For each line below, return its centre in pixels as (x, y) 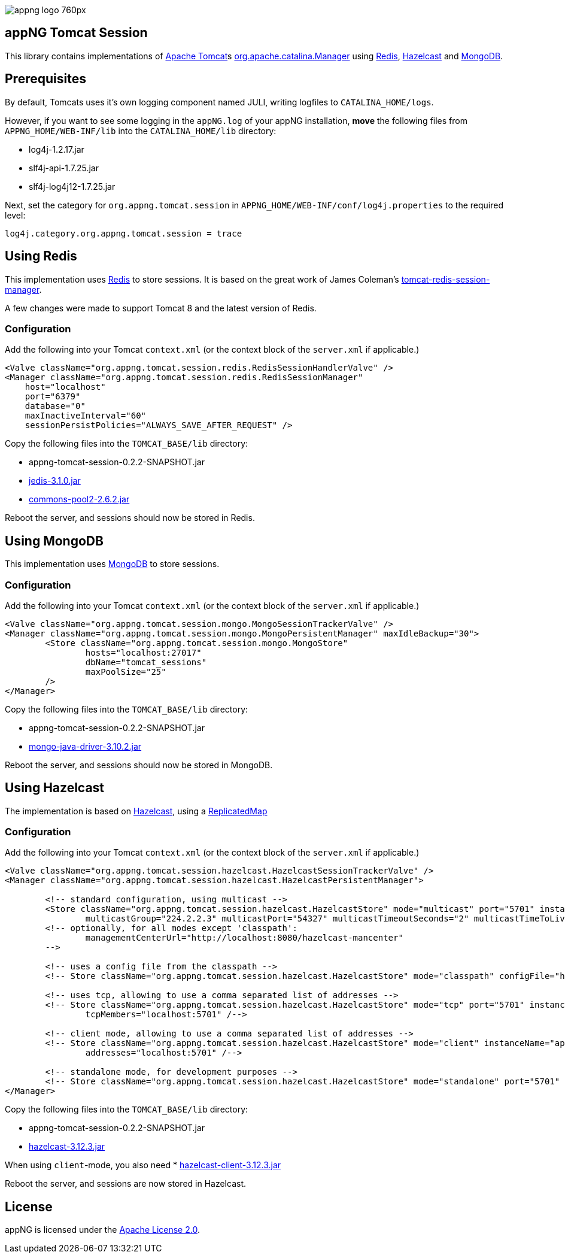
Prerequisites (45, 79)
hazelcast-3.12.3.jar (67, 1147)
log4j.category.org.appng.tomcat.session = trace (124, 233)
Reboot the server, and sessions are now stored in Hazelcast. (126, 1184)
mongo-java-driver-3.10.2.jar (85, 746)
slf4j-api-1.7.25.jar (64, 168)
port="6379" (53, 397)
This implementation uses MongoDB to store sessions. (112, 564)
